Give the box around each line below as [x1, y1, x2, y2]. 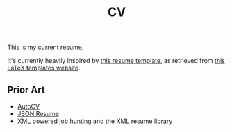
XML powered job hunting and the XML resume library [17, 117, 173, 125]
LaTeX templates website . [7, 64, 81, 73]
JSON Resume [17, 110, 60, 117]
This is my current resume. [7, 43, 84, 52]
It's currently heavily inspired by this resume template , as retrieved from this [7, 57, 226, 65]
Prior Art [7, 84, 45, 95]
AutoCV [17, 102, 40, 111]
